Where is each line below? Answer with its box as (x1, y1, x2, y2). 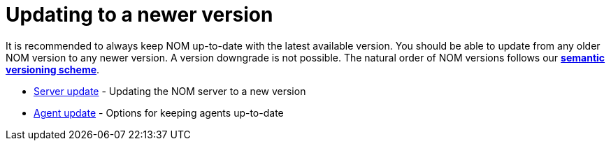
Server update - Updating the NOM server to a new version (34, 85, 306, 97)
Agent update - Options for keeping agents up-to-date (34, 106, 284, 119)
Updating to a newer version (6, 3, 273, 27)
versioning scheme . (6, 63, 100, 75)
